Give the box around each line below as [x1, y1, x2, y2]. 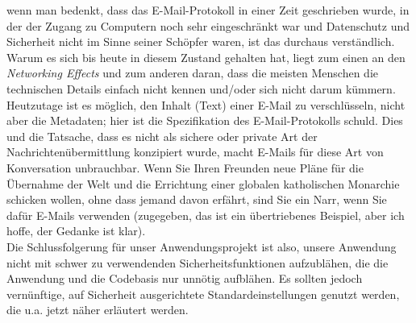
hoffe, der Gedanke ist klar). [6, 222, 146, 239]
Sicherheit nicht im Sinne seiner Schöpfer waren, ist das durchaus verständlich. [6, 33, 395, 50]
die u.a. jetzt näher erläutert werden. [6, 301, 189, 318]
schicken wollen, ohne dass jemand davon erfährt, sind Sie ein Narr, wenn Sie [6, 191, 387, 208]
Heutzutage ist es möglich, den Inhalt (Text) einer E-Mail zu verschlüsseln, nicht [6, 96, 406, 113]
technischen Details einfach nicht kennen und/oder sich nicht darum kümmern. [6, 80, 396, 97]
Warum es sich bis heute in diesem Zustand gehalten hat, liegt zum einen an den [6, 48, 406, 65]
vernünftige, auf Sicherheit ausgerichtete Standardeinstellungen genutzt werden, [6, 285, 400, 302]
